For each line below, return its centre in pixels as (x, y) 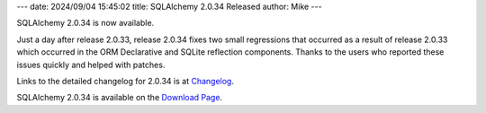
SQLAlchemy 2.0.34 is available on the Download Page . (120, 98)
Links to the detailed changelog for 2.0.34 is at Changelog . (125, 81)
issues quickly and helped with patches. (91, 65)
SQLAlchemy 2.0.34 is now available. (85, 23)
